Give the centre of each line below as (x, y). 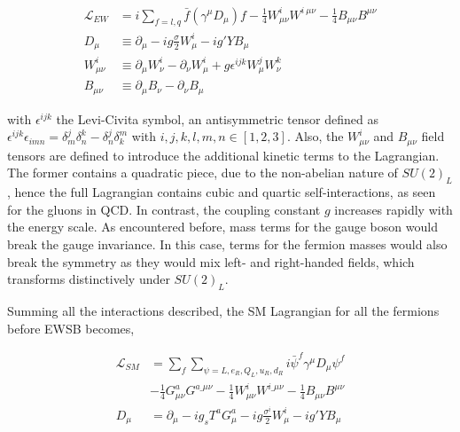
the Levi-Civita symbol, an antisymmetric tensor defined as (217, 118)
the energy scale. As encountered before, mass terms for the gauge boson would (222, 227)
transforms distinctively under (89, 279)
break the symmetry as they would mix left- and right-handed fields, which (211, 261)
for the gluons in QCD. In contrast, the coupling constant (164, 209)
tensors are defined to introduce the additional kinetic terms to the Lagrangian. (223, 155)
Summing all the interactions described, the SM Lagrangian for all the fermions (223, 310)
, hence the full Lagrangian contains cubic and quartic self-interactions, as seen (222, 192)
